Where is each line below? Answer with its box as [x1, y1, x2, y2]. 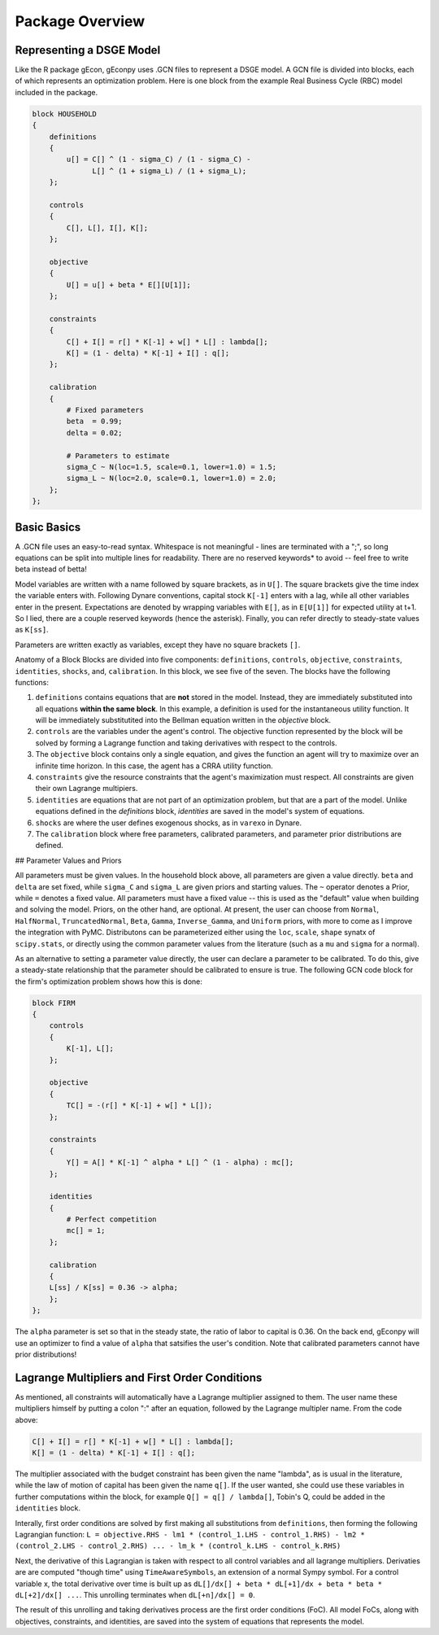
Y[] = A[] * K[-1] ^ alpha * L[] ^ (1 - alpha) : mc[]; [66, 1158, 294, 1167]
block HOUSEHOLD [32, 109, 98, 118]
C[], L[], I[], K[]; [66, 223, 149, 232]
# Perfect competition [66, 1215, 158, 1224]
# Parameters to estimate [66, 451, 170, 460]
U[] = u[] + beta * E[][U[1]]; [66, 280, 191, 289]
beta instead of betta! [15, 564, 87, 574]
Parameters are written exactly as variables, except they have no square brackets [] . [15, 640, 301, 649]
